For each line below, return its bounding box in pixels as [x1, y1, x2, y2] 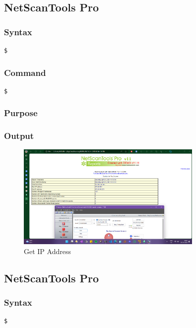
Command [4, 66, 46, 78]
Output [4, 130, 34, 142]
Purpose [4, 107, 38, 119]
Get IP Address [24, 246, 71, 256]
